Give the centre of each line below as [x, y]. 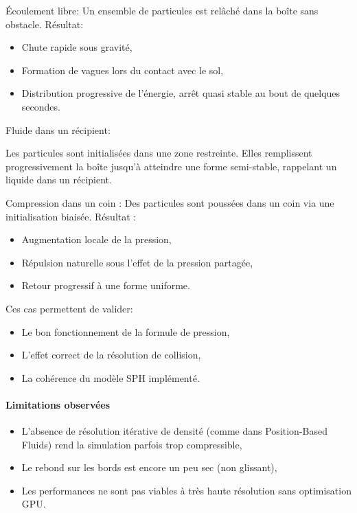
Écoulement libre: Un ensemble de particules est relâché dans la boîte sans [162, 10]
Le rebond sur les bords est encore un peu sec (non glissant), [149, 467]
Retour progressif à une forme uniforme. [106, 285]
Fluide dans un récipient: [58, 129]
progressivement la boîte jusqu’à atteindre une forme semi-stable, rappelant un [171, 166]
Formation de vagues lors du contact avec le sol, [123, 70]
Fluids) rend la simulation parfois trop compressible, [132, 444]
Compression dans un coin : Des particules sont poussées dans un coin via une [170, 202]
